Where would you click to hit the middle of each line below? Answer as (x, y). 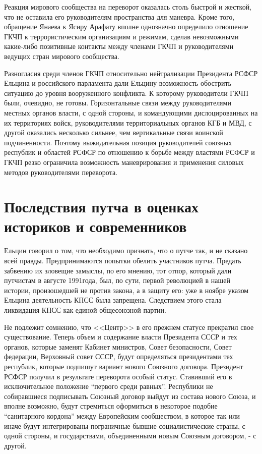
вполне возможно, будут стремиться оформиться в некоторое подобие (111, 406)
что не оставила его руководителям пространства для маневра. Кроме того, (119, 16)
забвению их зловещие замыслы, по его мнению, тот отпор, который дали (118, 270)
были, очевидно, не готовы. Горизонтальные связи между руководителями (118, 103)
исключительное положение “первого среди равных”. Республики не (109, 386)
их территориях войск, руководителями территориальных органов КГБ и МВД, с (128, 122)
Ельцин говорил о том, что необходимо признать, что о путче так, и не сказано (126, 250)
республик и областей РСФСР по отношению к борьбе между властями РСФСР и (129, 152)
